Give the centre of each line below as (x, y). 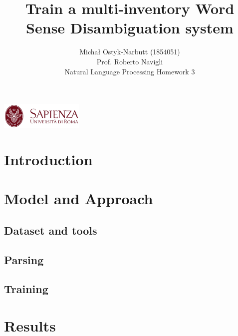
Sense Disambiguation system (130, 28)
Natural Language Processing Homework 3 (130, 71)
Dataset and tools (51, 230)
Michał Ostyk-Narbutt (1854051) (130, 52)
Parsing (24, 259)
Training (26, 289)
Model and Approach (79, 198)
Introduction (48, 159)
